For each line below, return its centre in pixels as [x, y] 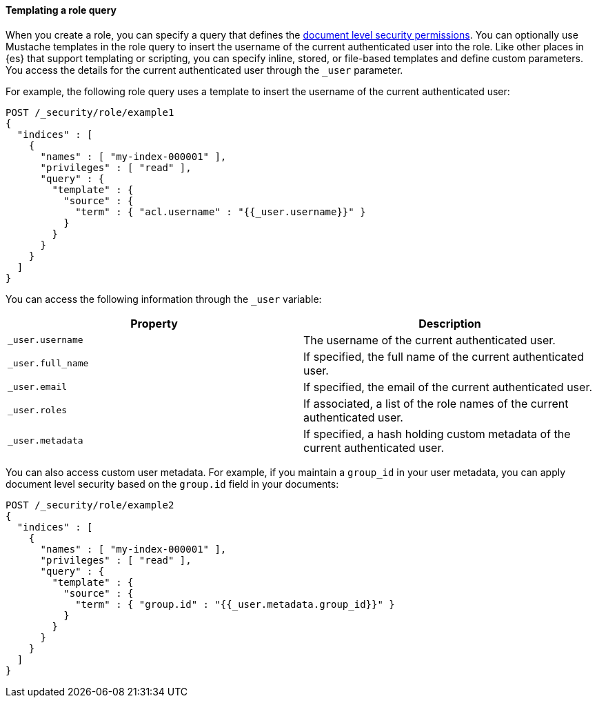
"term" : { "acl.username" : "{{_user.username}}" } [221, 211]
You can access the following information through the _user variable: [164, 299]
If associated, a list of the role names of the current [436, 403]
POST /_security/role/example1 [90, 112]
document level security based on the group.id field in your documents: [172, 484]
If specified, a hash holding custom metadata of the [437, 434]
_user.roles [38, 410]
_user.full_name [48, 364]
